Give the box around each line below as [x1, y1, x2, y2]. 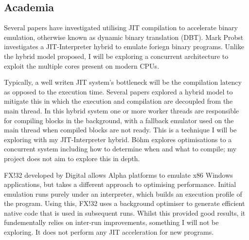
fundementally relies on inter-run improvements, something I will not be [4, 217, 219, 227]
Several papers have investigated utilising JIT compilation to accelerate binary [4, 22, 238, 33]
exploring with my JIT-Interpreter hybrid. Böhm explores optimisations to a [4, 134, 232, 144]
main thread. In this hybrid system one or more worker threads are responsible [4, 105, 239, 115]
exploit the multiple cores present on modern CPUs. [4, 60, 160, 71]
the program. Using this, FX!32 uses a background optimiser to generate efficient [4, 198, 245, 208]
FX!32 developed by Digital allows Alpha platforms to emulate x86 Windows [4, 169, 233, 180]
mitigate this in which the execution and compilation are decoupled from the [4, 96, 233, 106]
